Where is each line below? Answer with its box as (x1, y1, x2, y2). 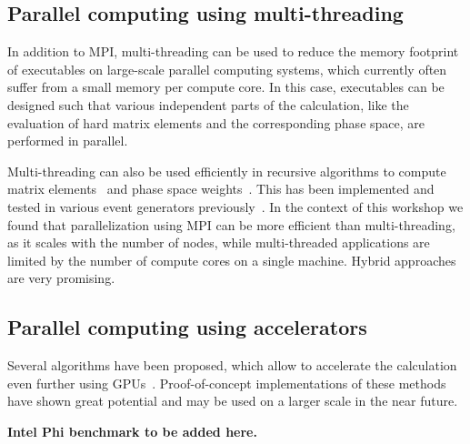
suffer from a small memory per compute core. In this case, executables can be (7, 77, 445, 96)
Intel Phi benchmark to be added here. (7, 421, 257, 440)
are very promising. (7, 268, 115, 288)
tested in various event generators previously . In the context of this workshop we (7, 197, 464, 216)
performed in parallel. (7, 131, 128, 150)
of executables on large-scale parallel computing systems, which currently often (7, 59, 447, 78)
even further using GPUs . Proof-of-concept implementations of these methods (7, 373, 446, 392)
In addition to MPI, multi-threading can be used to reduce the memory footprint (7, 42, 459, 61)
